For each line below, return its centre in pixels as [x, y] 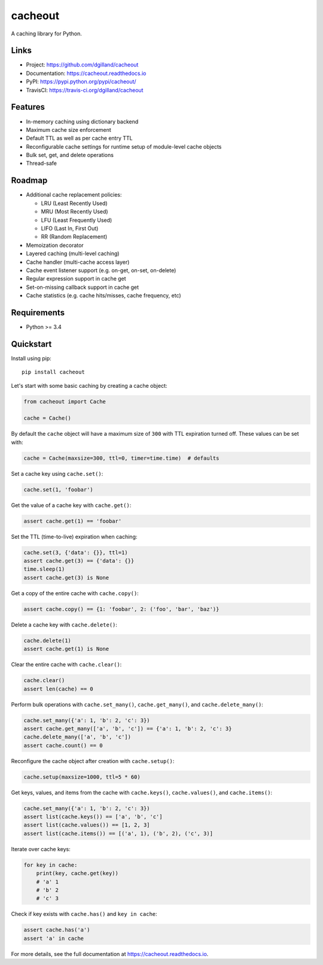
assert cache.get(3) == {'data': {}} [79, 561]
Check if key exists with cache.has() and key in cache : [84, 914]
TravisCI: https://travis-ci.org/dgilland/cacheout [85, 90]
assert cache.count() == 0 [63, 745]
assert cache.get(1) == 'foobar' [73, 521]
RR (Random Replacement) [74, 237]
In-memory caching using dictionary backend [82, 121]
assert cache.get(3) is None [66, 578]
